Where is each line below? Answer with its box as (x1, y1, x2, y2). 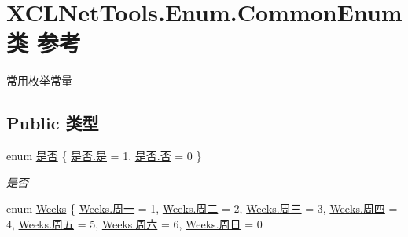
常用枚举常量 (6, 72, 72, 89)
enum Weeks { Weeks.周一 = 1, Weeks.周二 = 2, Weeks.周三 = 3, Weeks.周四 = (6, 200, 398, 217)
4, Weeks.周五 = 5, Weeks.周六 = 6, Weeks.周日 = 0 (6, 215, 263, 232)
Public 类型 (6, 111, 99, 135)
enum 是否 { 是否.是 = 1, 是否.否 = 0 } (6, 148, 202, 164)
